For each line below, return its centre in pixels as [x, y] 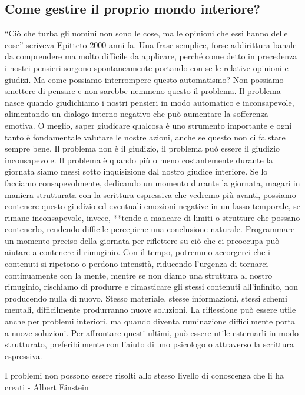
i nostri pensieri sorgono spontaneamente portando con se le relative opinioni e [147, 67]
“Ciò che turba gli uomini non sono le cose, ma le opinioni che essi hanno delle [146, 33]
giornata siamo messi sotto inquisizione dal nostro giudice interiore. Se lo [136, 171]
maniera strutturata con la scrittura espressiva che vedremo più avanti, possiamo [150, 194]
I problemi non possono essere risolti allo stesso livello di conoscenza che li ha [145, 375]
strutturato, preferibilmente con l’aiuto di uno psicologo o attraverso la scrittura [150, 344]
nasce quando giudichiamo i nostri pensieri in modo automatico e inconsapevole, [150, 102]
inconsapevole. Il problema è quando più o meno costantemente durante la [139, 160]
